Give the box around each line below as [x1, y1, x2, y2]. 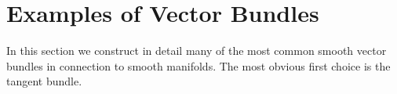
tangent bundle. [6, 73, 82, 89]
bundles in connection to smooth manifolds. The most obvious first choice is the [6, 57, 391, 74]
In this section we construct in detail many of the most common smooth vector [6, 42, 387, 59]
